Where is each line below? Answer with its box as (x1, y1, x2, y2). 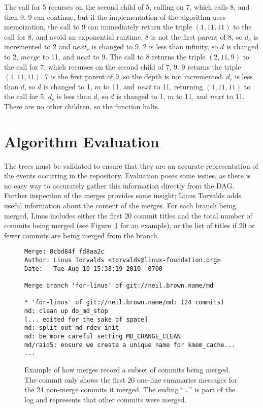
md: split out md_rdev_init (24, 324, 119, 332)
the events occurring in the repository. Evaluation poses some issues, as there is (4, 170, 251, 181)
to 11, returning (153, 81, 203, 91)
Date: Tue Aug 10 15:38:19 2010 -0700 (24, 265, 163, 272)
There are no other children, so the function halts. (4, 101, 160, 111)
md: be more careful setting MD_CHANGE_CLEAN (24, 332, 181, 340)
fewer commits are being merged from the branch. (4, 230, 159, 240)
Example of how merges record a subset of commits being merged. (24, 364, 231, 374)
